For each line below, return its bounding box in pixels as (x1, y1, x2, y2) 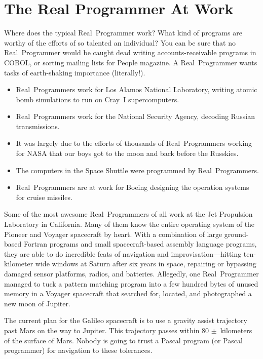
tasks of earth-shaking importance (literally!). (4, 67, 145, 77)
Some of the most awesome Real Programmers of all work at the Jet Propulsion (4, 209, 253, 219)
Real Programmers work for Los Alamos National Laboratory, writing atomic (16, 84, 257, 95)
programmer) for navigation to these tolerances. (4, 345, 153, 355)
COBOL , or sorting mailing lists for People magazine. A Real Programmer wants (4, 57, 257, 67)
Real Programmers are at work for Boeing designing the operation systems (16, 182, 249, 192)
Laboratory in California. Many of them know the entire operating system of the (4, 219, 255, 229)
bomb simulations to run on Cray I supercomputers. (16, 94, 179, 104)
